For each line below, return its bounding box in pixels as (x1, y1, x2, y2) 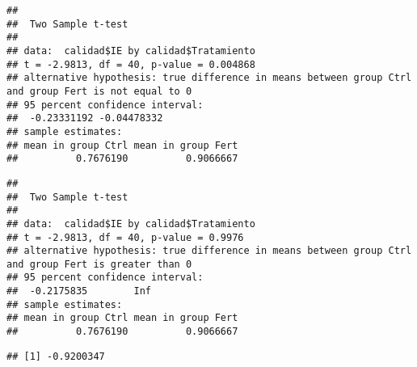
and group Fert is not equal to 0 (6, 85, 192, 97)
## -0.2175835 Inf (6, 285, 151, 297)
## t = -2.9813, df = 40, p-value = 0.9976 (6, 231, 244, 243)
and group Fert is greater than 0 (6, 258, 192, 270)
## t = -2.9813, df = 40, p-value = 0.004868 (6, 58, 255, 70)
